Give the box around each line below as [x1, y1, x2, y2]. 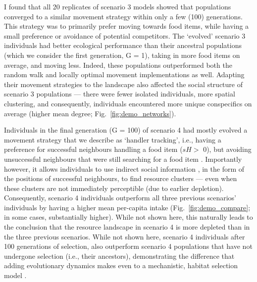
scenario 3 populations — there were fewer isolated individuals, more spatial [4, 89, 235, 99]
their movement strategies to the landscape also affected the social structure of [4, 79, 243, 89]
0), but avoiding [203, 144, 252, 154]
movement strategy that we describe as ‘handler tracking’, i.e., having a [4, 134, 221, 144]
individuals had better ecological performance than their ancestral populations [4, 40, 242, 50]
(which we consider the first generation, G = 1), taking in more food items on [4, 49, 240, 60]
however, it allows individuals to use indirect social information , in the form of [4, 163, 245, 174]
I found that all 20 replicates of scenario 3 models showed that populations [4, 1, 231, 11]
